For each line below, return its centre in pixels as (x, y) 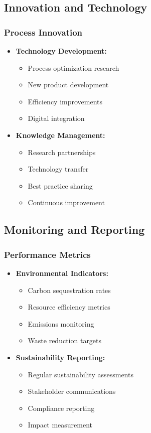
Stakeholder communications (72, 391)
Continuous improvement (66, 202)
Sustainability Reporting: (60, 357)
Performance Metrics (47, 254)
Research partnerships (62, 152)
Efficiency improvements (65, 101)
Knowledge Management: (60, 135)
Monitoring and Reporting (74, 230)
